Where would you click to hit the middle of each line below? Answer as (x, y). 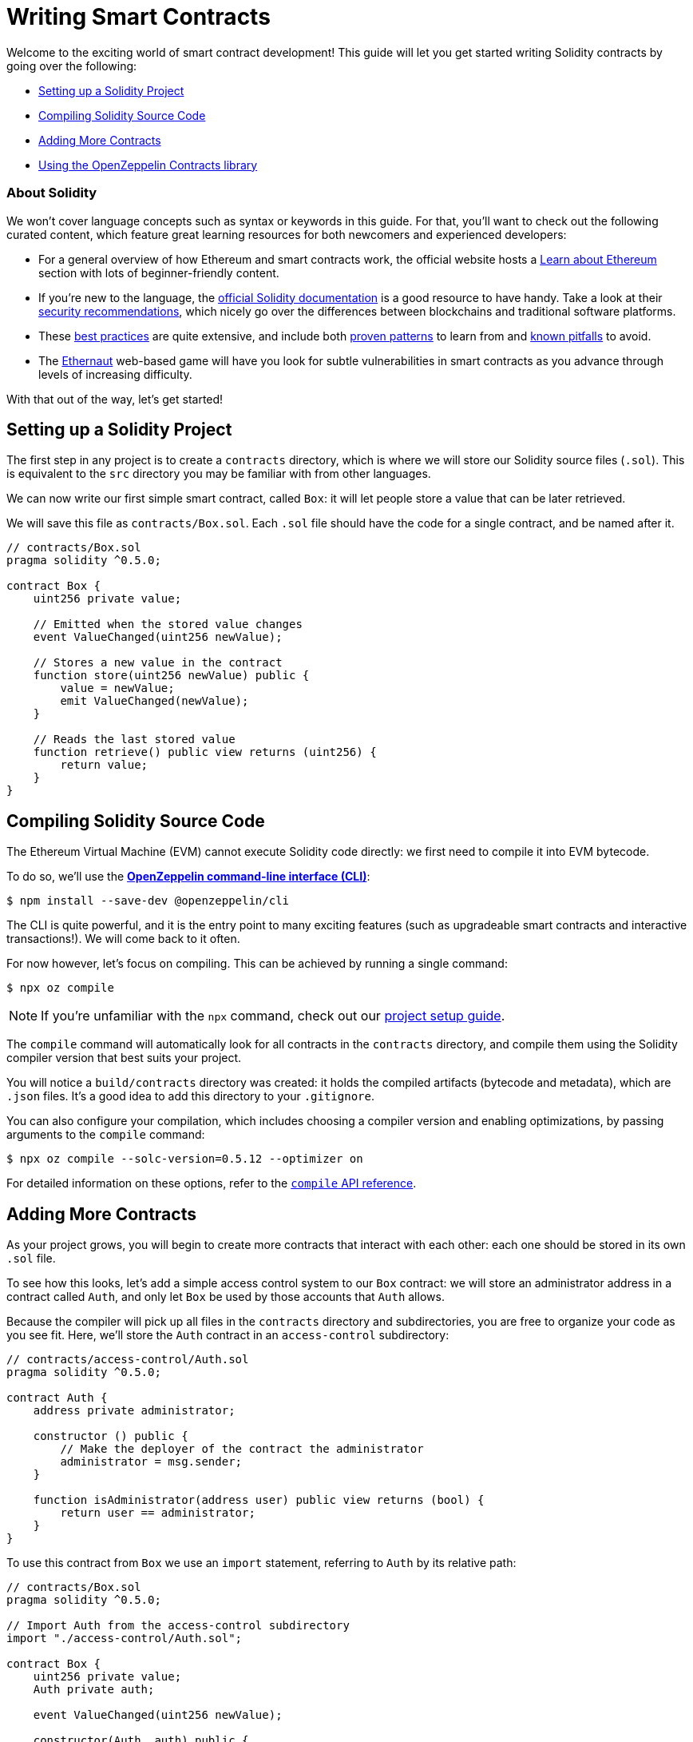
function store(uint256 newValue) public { (171, 676)
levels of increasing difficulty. (115, 374)
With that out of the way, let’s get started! (115, 399)
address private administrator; (134, 1411)
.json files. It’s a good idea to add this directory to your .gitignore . (190, 1096)
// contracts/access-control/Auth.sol (128, 1360)
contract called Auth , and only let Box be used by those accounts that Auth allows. (226, 1297)
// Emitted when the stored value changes (168, 624)
